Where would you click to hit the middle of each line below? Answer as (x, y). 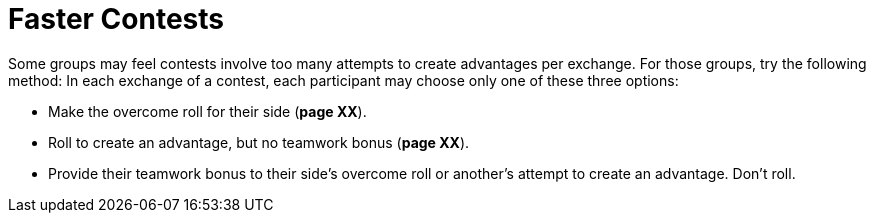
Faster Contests (116, 19)
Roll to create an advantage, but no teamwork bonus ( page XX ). (259, 142)
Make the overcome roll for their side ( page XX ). (207, 111)
